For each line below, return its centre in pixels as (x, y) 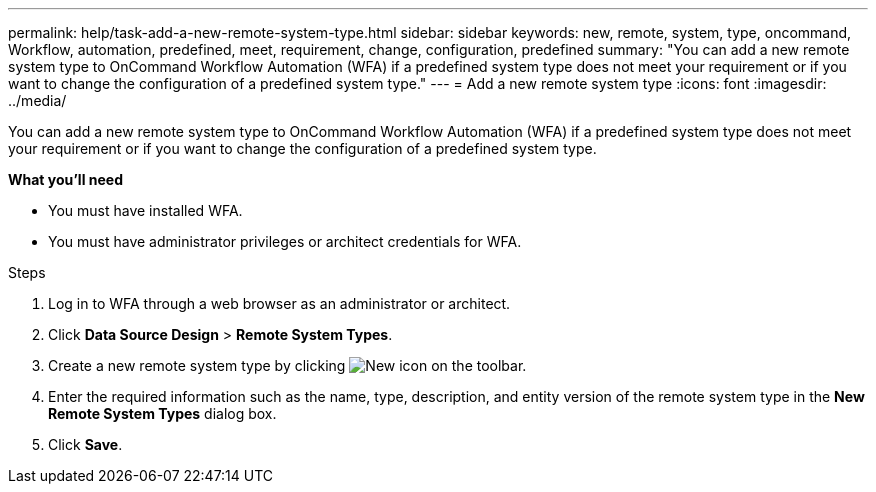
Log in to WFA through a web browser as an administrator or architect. (279, 303)
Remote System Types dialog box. (162, 413)
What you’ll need (65, 179)
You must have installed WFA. (145, 210)
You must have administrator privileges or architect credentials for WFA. (285, 241)
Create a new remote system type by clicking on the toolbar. (287, 365)
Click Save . (85, 444)
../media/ (37, 100)
